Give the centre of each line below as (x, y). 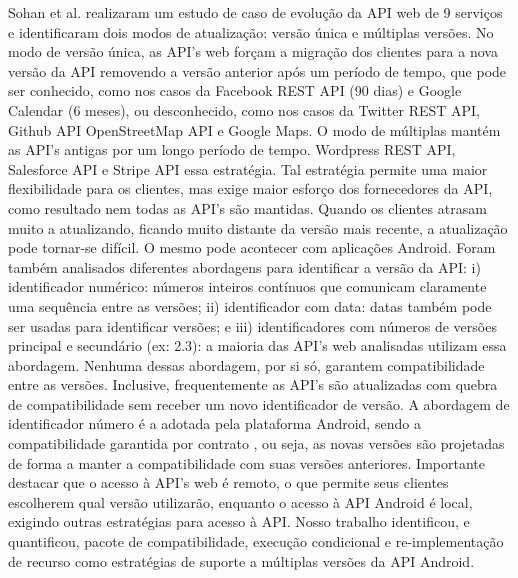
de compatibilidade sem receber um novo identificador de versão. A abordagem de (259, 403)
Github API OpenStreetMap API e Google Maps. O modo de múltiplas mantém (254, 129)
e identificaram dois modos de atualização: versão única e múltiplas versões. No (251, 31)
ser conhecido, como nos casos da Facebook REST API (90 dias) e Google (235, 90)
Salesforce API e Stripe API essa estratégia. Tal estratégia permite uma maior (248, 168)
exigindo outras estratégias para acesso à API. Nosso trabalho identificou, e (239, 521)
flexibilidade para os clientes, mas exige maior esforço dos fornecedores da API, (250, 188)
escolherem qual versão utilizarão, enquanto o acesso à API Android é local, (240, 501)
